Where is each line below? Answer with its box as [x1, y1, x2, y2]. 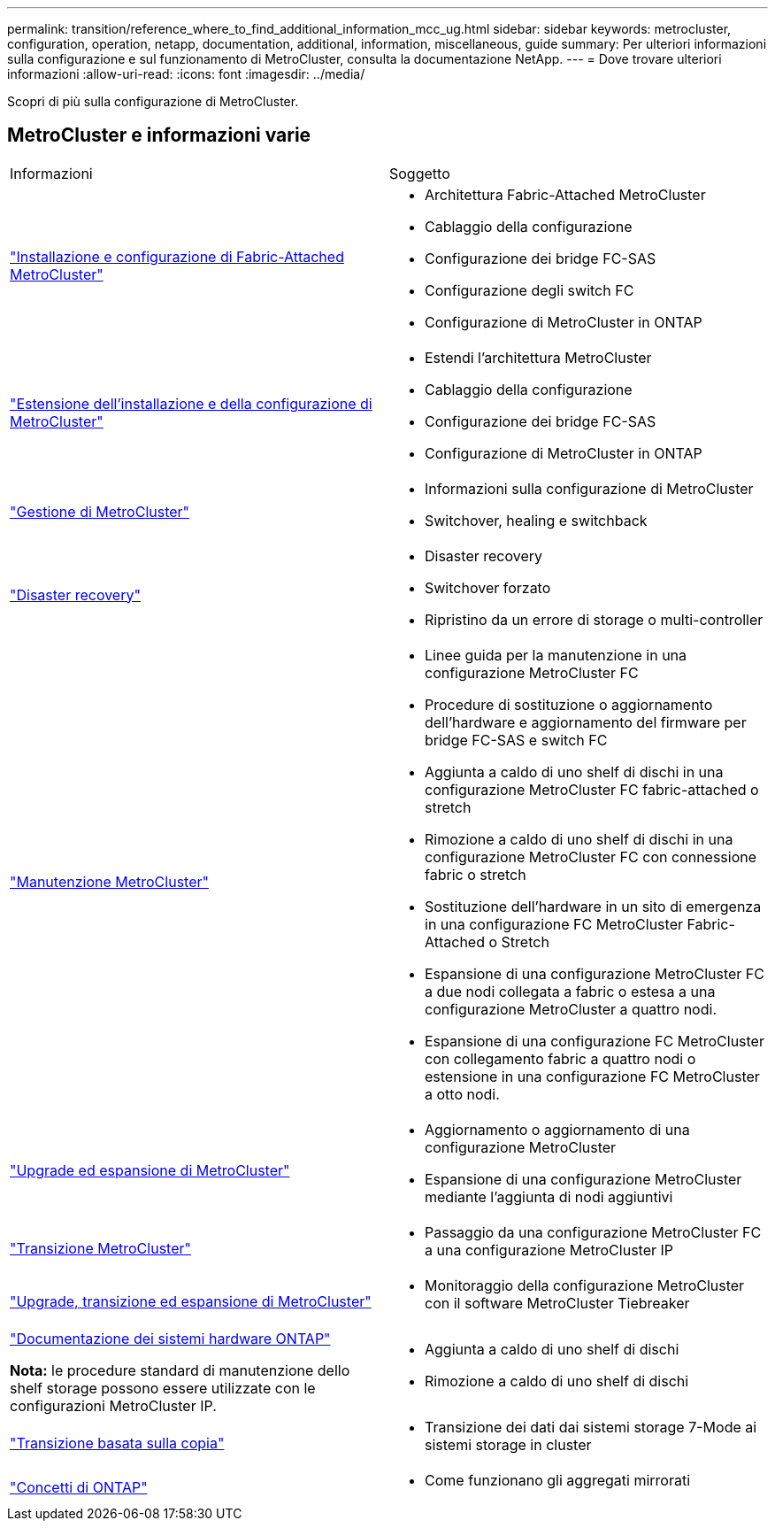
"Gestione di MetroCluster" [10, 502, 190, 521]
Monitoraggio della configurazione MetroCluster [425, 1276, 745, 1294]
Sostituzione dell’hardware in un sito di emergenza [425, 897, 762, 915]
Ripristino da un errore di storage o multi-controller [425, 610, 763, 629]
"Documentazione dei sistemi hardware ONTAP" [10, 1329, 331, 1347]
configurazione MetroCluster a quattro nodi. [425, 999, 717, 1018]
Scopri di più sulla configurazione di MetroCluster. [7, 94, 299, 109]
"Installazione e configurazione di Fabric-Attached [10, 247, 344, 266]
